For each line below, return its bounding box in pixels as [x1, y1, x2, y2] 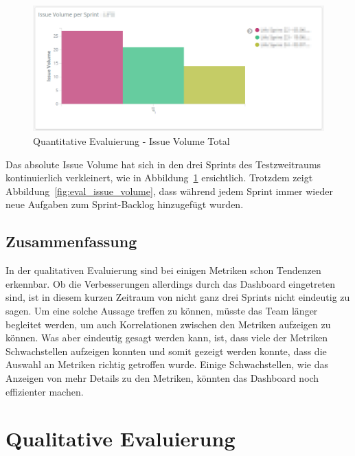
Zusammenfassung [5, 231, 137, 252]
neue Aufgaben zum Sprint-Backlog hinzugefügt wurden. [5, 197, 244, 212]
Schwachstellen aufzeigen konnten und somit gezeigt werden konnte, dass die [5, 343, 327, 358]
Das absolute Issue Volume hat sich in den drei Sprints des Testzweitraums [5, 157, 321, 171]
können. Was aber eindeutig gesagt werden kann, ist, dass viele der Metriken [5, 330, 328, 345]
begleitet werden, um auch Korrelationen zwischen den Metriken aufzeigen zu [5, 317, 331, 331]
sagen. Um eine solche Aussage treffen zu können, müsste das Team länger [5, 303, 318, 317]
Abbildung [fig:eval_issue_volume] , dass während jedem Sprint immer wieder [5, 183, 333, 198]
